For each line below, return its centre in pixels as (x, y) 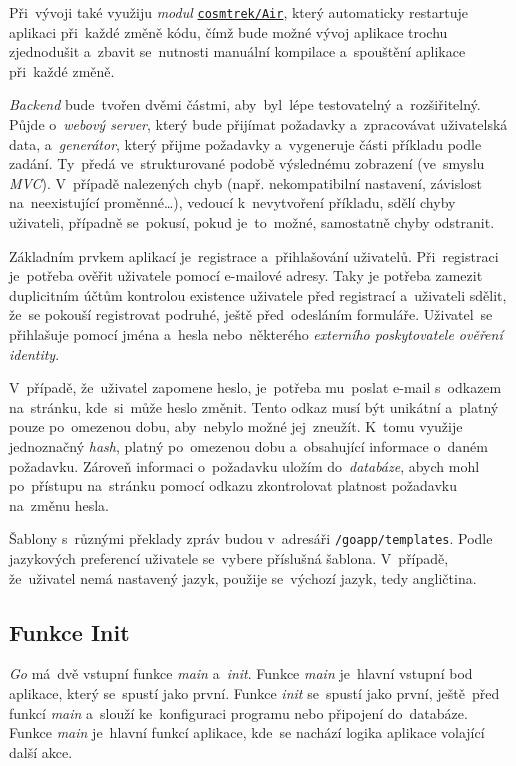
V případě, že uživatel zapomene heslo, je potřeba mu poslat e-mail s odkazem (255, 387)
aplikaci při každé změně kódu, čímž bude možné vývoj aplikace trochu (228, 31)
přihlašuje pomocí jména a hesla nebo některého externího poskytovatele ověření (256, 333)
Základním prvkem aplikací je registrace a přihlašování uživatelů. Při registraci (254, 255)
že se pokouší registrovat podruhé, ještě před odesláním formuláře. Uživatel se (251, 314)
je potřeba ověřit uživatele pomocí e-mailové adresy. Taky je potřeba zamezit (246, 275)
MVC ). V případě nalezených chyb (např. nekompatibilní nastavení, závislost (246, 182)
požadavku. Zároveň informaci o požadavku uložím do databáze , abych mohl (244, 465)
